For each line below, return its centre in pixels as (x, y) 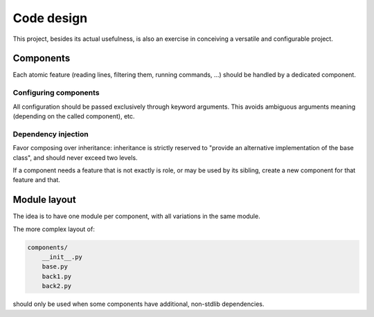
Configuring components (56, 93)
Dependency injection (51, 134)
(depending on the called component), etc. (74, 116)
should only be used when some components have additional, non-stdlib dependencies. (139, 304)
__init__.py (62, 257)
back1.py (57, 276)
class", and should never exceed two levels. (75, 157)
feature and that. (36, 180)
